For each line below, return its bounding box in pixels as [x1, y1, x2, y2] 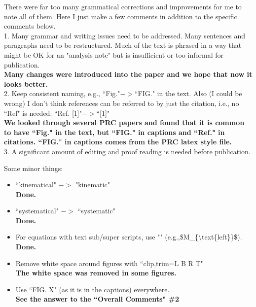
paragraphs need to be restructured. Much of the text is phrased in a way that [4, 40, 242, 50]
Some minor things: [4, 163, 63, 173]
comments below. [4, 21, 56, 31]
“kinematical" [15, 179, 57, 190]
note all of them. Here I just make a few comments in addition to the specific [4, 11, 237, 21]
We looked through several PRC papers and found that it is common [4, 117, 245, 128]
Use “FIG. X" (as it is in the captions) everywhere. [15, 284, 170, 294]
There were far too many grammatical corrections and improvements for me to [4, 1, 242, 11]
